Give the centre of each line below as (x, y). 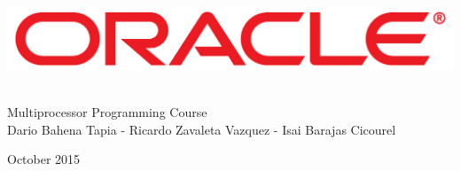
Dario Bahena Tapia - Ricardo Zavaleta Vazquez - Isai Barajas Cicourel (202, 129)
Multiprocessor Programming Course (107, 112)
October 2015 (44, 159)
